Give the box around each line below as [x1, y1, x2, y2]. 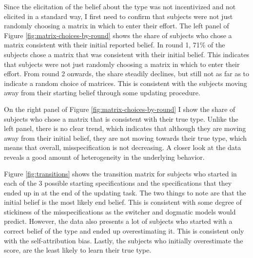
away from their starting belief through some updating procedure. [4, 87, 200, 98]
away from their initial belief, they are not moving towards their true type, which [4, 132, 247, 143]
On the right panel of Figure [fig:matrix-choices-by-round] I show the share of [4, 104, 235, 114]
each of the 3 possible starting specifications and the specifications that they [4, 178, 232, 188]
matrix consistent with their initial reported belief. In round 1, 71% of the [4, 40, 225, 50]
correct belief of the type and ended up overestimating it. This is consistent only [4, 226, 244, 236]
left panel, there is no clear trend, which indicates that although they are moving [4, 123, 246, 133]
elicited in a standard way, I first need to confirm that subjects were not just [4, 11, 233, 21]
